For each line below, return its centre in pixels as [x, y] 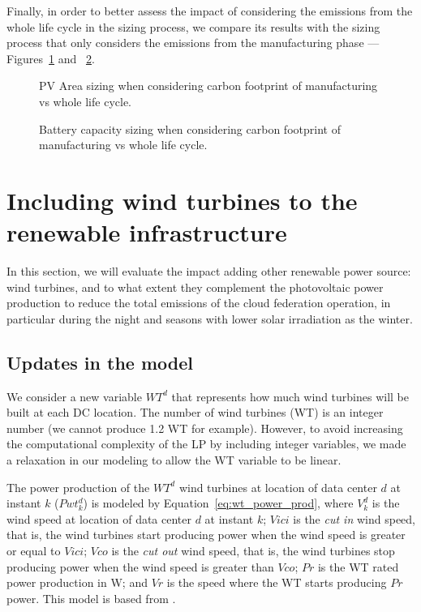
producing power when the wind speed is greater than [140, 566]
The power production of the [78, 487]
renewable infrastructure [147, 232]
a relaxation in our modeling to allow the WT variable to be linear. [174, 460]
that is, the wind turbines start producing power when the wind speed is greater [206, 535]
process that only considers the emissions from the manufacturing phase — [193, 43]
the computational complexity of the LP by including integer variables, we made [206, 444]
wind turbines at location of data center [278, 487]
